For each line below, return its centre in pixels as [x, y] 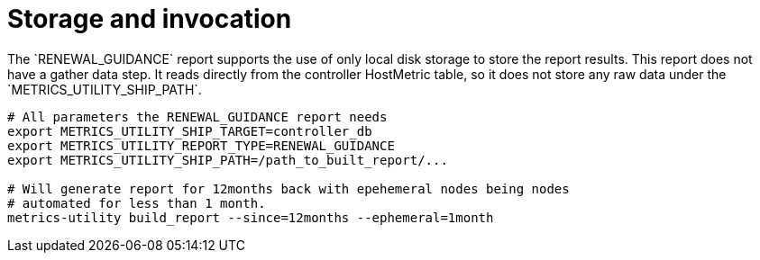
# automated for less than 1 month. [137, 203]
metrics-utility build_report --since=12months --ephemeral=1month [251, 217]
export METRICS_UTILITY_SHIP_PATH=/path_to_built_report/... [228, 160]
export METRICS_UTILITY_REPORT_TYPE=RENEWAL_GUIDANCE [201, 145]
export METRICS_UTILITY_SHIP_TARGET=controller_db [190, 131]
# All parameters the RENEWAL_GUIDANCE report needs [197, 117]
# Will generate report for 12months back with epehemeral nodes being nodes [288, 188]
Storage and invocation [150, 19]
